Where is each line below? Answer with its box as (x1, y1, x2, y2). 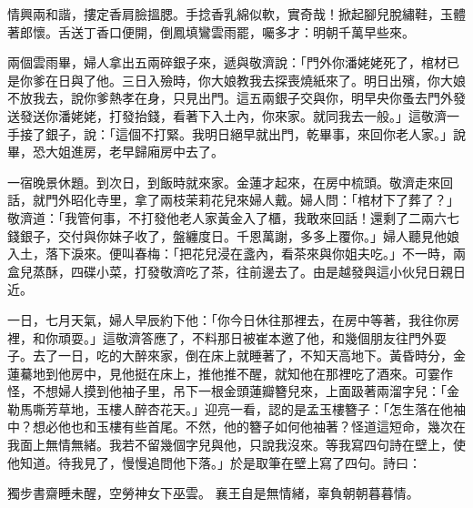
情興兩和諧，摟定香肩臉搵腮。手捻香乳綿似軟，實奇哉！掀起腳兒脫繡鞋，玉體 (7, 5, 466, 23)
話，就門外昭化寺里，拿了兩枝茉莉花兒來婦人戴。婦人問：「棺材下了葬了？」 (7, 190, 459, 209)
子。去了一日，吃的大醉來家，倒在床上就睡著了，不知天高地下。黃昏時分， (7, 346, 453, 365)
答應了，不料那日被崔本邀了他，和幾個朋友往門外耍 (140, 328, 447, 347)
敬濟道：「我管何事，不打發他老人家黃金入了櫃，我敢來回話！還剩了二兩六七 (7, 208, 459, 227)
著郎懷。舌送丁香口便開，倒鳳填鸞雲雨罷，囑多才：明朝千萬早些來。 (7, 22, 415, 41)
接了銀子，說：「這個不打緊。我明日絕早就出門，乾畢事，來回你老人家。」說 (19, 124, 466, 143)
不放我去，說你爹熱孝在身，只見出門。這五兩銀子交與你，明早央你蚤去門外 (7, 88, 453, 107)
